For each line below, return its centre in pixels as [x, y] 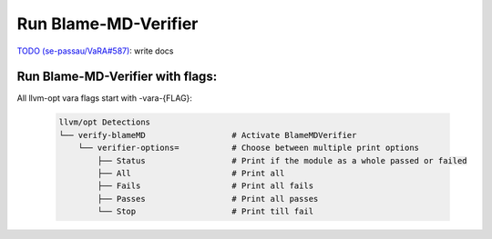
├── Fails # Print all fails [205, 186]
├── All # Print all [191, 173]
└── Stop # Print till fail [205, 212]
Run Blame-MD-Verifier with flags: [117, 77]
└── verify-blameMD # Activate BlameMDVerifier [208, 135]
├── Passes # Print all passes [208, 199]
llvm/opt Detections [104, 122]
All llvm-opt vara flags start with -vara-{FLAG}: [105, 98]
